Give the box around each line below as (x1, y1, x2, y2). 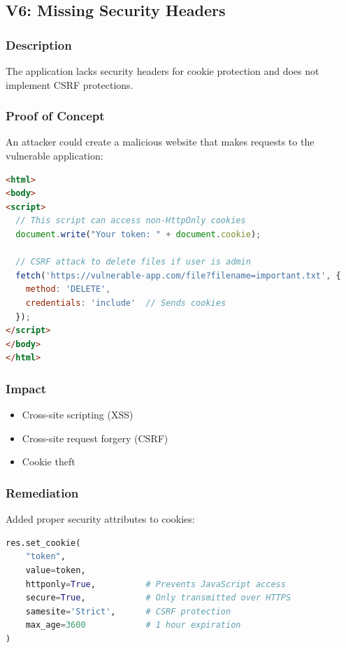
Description (6, 36, 72, 53)
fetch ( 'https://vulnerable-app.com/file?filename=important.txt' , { (15, 270, 341, 281)
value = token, (25, 565, 86, 575)
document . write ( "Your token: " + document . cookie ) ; (15, 229, 261, 239)
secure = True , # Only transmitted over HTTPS (25, 593, 291, 603)
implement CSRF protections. (6, 77, 134, 92)
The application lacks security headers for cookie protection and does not (6, 64, 319, 78)
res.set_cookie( (6, 537, 81, 548)
